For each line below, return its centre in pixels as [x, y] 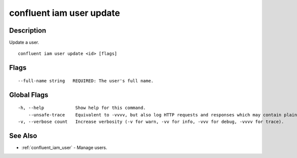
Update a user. [24, 43]
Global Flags [29, 95]
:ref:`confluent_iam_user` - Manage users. [64, 147]
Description [28, 30]
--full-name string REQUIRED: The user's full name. [86, 81]
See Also [23, 135]
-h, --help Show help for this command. [82, 108]
